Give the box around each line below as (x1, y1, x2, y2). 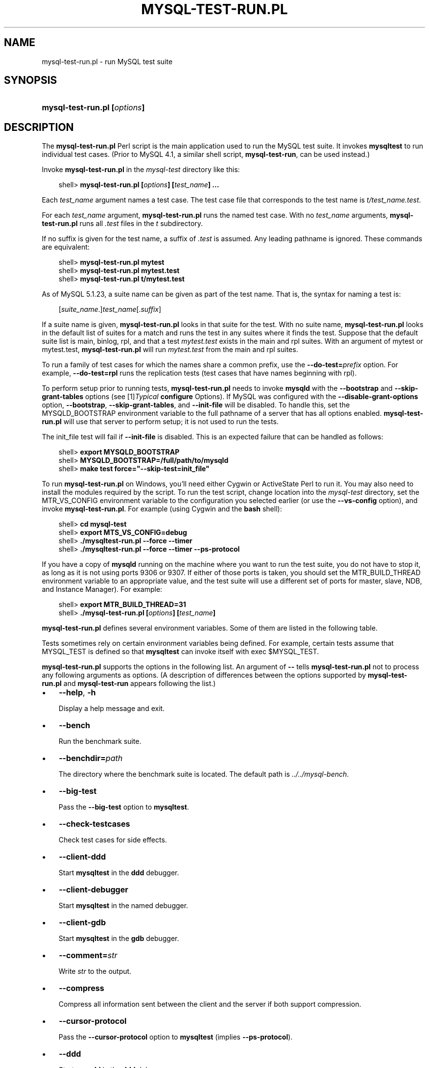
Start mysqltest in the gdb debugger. (58, 934, 179, 943)
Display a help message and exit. (58, 704, 165, 713)
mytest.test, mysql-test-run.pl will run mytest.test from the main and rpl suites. (42, 345, 298, 354)
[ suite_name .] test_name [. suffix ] (58, 305, 162, 314)
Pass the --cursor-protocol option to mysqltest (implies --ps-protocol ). (58, 1033, 293, 1042)
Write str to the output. (58, 967, 132, 976)
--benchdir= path (59, 753, 123, 763)
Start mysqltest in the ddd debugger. (58, 868, 179, 877)
